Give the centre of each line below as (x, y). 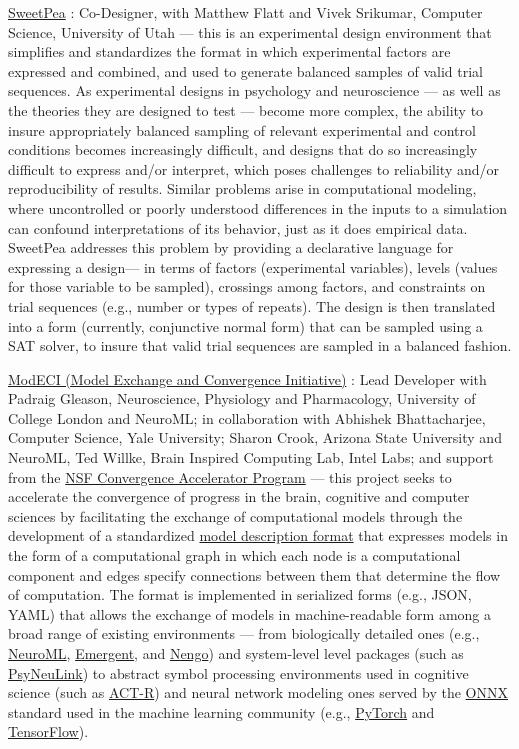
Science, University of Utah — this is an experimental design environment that (250, 31)
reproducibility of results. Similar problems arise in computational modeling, (242, 188)
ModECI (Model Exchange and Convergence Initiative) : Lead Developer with (247, 378)
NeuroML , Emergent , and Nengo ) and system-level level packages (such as (236, 653)
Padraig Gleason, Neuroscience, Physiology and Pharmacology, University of (242, 398)
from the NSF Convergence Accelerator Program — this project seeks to (230, 476)
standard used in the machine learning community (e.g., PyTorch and (221, 711)
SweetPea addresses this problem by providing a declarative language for (231, 247)
